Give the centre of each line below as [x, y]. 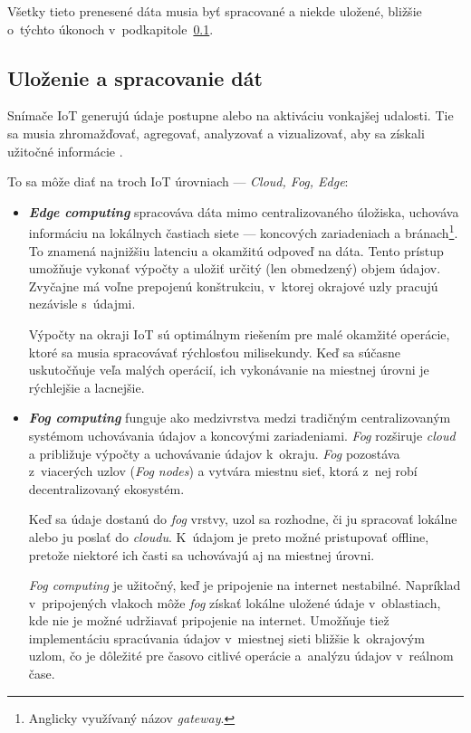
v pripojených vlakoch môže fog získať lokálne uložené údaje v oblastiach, [235, 602]
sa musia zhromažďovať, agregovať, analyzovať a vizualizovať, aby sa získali [216, 133]
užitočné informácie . [65, 151]
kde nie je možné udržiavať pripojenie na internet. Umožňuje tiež [209, 620]
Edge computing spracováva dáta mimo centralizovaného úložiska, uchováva [244, 211]
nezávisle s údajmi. [82, 304]
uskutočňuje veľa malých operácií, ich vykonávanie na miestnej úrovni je [229, 370]
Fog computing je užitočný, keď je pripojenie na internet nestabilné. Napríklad [245, 585]
